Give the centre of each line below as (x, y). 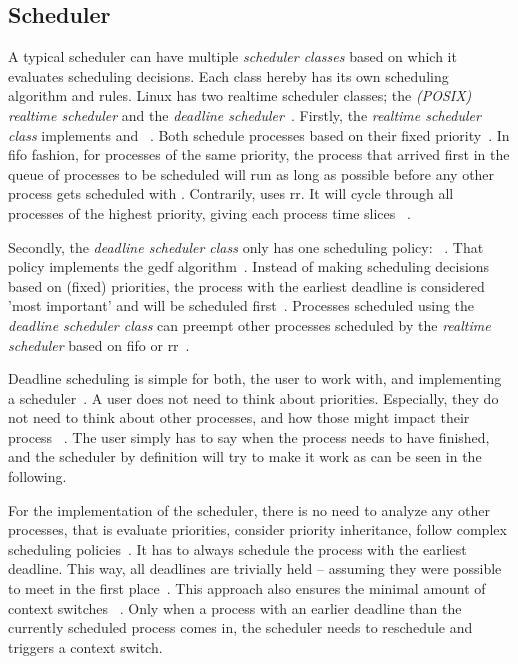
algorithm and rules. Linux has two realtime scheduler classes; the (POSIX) (240, 95)
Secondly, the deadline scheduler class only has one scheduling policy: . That (246, 246)
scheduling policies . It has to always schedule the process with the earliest (237, 548)
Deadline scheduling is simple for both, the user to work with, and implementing (255, 378)
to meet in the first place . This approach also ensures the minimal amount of (247, 588)
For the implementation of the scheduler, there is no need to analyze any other (249, 509)
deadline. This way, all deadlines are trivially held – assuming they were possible (255, 568)
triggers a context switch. (85, 646)
